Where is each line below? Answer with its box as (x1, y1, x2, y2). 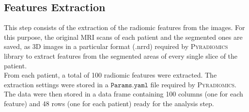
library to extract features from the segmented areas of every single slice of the (4, 50, 238, 61)
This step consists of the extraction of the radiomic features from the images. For (4, 22, 245, 32)
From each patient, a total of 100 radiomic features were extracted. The (4, 70, 217, 80)
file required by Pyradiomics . (150, 79, 236, 89)
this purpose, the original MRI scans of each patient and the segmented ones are (4, 32, 243, 42)
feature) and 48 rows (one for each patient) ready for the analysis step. (4, 98, 214, 108)
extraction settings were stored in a (4, 79, 109, 89)
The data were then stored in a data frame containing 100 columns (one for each (4, 89, 243, 99)
